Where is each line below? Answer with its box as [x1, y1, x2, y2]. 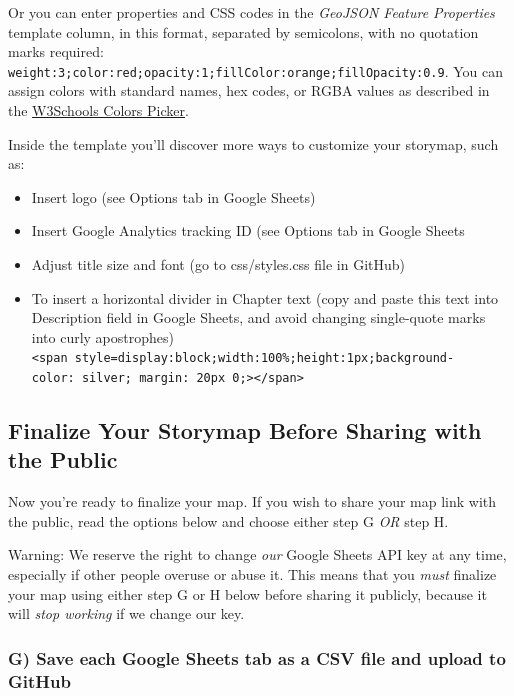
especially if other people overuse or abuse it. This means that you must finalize [8, 564, 497, 585]
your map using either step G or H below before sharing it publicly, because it [8, 583, 487, 604]
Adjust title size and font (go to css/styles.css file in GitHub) [31, 254, 406, 274]
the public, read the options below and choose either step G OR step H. [8, 510, 449, 531]
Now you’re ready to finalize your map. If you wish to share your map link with [8, 491, 497, 512]
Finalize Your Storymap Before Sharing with [8, 415, 482, 446]
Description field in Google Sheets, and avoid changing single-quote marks [31, 307, 486, 328]
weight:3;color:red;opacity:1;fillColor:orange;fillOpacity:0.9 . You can [8, 60, 504, 81]
